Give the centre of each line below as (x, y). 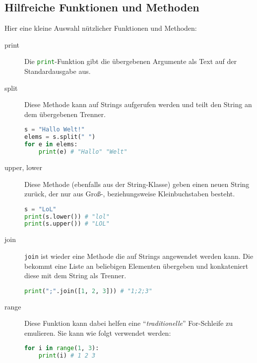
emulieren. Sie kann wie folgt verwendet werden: (98, 333)
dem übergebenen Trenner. (65, 114)
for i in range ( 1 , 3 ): (62, 348)
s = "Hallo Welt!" (55, 130)
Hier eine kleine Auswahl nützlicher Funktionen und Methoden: (101, 28)
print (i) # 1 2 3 (67, 356)
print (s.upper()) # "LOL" (67, 224)
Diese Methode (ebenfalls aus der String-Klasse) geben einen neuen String (137, 184)
